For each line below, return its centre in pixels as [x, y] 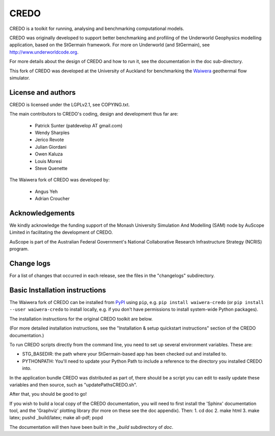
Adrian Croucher [52, 199]
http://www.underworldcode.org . [44, 52]
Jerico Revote [49, 140]
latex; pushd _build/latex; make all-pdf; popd [56, 418]
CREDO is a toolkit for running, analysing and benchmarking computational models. [97, 29]
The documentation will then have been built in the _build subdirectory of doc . [91, 427]
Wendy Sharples [52, 132]
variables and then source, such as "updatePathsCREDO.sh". [73, 385]
